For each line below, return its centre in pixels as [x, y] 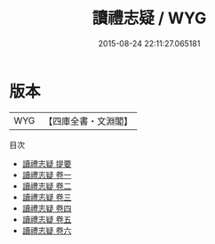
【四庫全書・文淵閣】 [88, 121]
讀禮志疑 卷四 [47, 208]
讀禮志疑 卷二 [47, 186]
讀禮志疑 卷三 [47, 197]
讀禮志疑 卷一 [47, 175]
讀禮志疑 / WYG [149, 18]
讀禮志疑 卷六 [47, 230]
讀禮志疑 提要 [47, 163]
